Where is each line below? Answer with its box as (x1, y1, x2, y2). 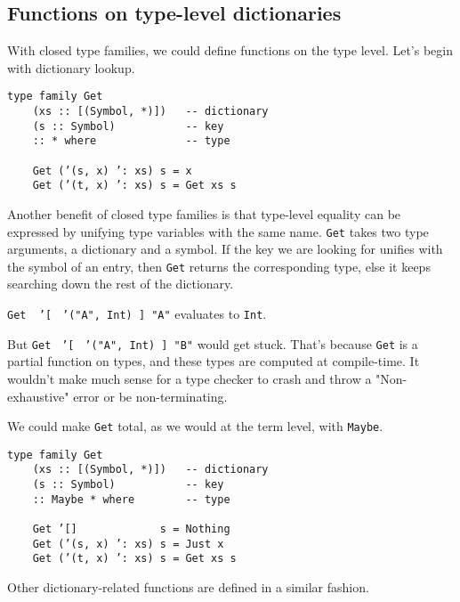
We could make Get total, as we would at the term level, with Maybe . (7, 417, 383, 435)
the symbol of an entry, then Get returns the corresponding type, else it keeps (7, 256, 431, 275)
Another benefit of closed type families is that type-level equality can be (7, 204, 401, 223)
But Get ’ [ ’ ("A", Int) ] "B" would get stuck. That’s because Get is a (7, 334, 418, 353)
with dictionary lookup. (7, 58, 135, 77)
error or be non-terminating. (73, 386, 228, 405)
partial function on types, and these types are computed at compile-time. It (7, 352, 420, 370)
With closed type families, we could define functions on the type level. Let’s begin (7, 41, 453, 60)
